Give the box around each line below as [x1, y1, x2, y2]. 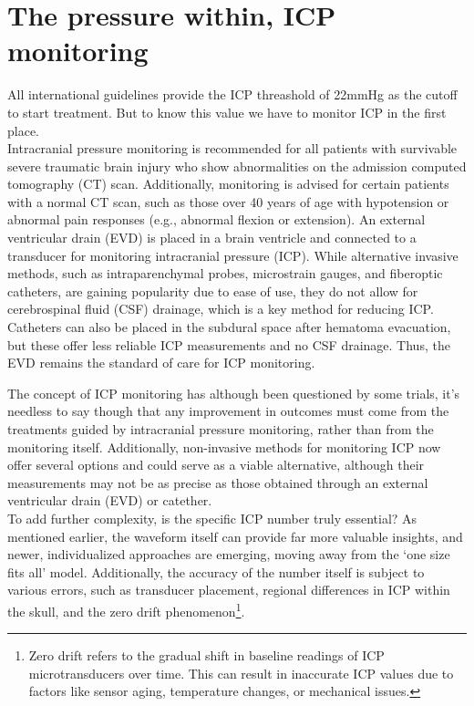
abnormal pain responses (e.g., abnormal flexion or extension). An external [7, 210, 426, 229]
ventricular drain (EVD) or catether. [7, 491, 212, 510]
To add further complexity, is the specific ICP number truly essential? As [7, 508, 417, 527]
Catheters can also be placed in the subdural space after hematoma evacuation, [7, 317, 451, 337]
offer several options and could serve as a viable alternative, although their [7, 455, 425, 474]
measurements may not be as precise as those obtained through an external [7, 472, 428, 492]
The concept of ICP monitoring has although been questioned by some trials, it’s [7, 383, 460, 402]
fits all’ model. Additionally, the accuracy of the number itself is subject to [7, 562, 425, 581]
